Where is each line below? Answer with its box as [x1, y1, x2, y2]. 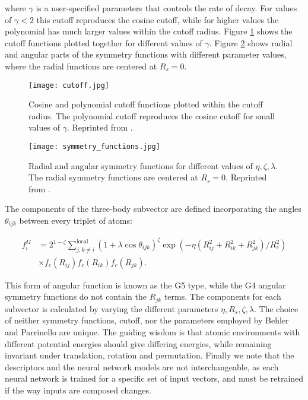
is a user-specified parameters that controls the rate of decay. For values [36, 2, 297, 14]
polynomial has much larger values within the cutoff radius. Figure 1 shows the [5, 25, 293, 37]
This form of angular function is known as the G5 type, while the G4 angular [5, 278, 286, 291]
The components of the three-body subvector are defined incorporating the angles [5, 202, 301, 215]
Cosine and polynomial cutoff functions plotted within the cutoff [28, 98, 263, 110]
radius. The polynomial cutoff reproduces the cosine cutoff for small [28, 109, 275, 122]
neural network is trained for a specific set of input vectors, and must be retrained [5, 372, 304, 385]
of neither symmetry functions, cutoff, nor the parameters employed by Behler [5, 314, 289, 326]
